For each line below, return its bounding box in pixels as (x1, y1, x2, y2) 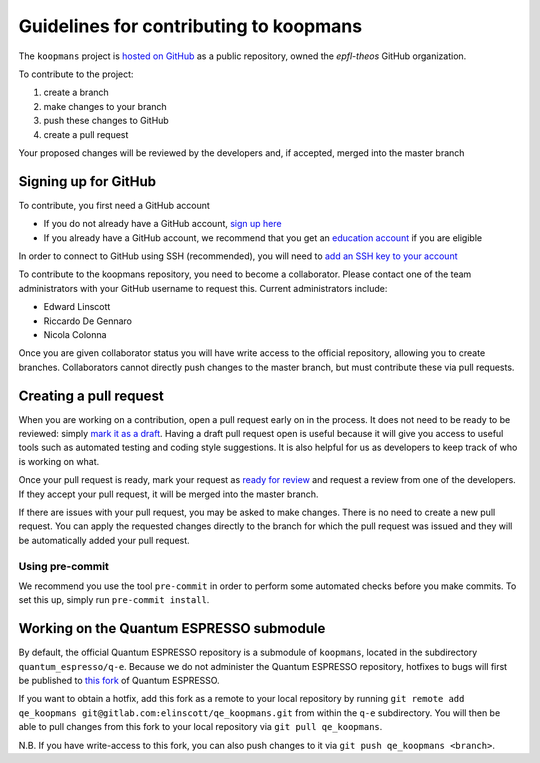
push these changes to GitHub (43, 115, 169, 127)
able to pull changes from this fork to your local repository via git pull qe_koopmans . (18, 721, 383, 733)
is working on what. (18, 455, 100, 467)
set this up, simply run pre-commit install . (18, 594, 210, 606)
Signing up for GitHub (18, 173, 157, 190)
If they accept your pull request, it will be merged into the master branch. (18, 488, 319, 500)
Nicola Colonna (43, 328, 107, 340)
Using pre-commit (18, 559, 109, 573)
